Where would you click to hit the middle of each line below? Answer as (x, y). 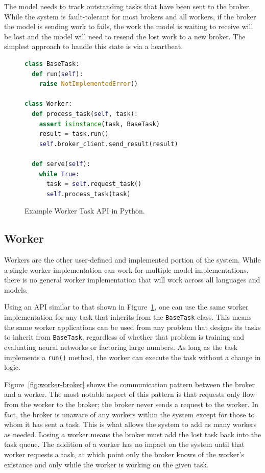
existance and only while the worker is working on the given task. (106, 464)
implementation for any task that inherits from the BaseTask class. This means (128, 317)
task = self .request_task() (94, 184)
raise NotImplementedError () (88, 84)
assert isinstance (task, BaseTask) (99, 124)
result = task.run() (74, 134)
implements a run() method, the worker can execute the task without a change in (132, 357)
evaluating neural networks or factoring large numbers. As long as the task (121, 347)
